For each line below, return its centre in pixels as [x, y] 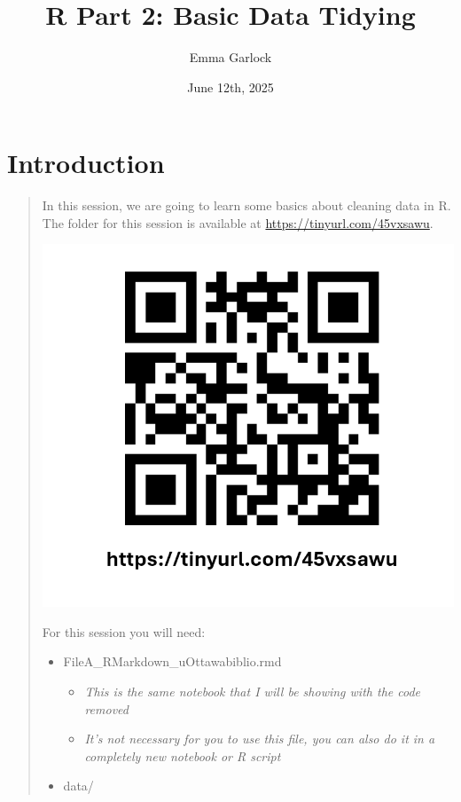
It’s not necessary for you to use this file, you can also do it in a [260, 739]
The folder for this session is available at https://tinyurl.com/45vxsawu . [238, 222]
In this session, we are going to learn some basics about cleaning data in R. [246, 205]
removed [106, 708]
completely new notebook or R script [183, 755]
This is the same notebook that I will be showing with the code [252, 692]
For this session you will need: [124, 631]
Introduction [86, 163]
